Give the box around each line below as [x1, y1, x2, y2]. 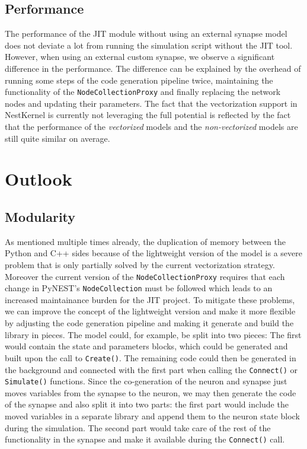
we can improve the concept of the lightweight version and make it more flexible [5, 305, 296, 317]
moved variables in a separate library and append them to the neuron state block [5, 410, 300, 422]
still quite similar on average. [5, 132, 110, 144]
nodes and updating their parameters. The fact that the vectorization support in [5, 97, 298, 109]
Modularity [5, 207, 76, 225]
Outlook [5, 167, 72, 191]
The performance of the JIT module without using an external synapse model [5, 27, 287, 40]
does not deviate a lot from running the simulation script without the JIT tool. [5, 39, 293, 51]
